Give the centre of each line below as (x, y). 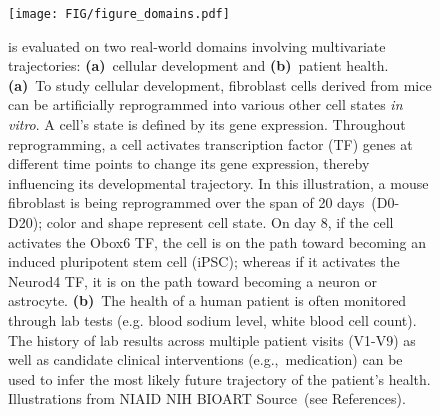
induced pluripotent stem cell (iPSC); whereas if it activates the (204, 261)
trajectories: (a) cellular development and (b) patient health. (198, 65)
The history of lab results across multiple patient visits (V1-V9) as (212, 339)
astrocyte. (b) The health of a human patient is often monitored (207, 300)
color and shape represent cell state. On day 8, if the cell (220, 222)
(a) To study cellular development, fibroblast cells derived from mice (220, 84)
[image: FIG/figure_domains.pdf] (119, 14)
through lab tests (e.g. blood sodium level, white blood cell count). (212, 319)
